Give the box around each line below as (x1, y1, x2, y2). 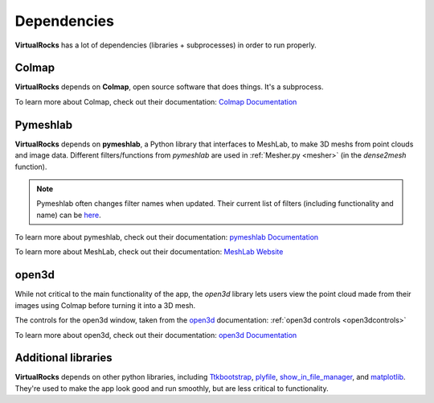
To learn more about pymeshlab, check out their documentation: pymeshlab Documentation (14, 232, 319, 242)
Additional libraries (14, 351, 113, 365)
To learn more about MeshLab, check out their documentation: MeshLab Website (14, 247, 284, 257)
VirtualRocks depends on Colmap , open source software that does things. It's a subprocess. (14, 82, 324, 92)
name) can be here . (36, 210, 102, 220)
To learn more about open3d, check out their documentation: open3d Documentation (14, 330, 297, 339)
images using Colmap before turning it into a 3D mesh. (14, 300, 196, 310)
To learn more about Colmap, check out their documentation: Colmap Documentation (14, 97, 297, 106)
